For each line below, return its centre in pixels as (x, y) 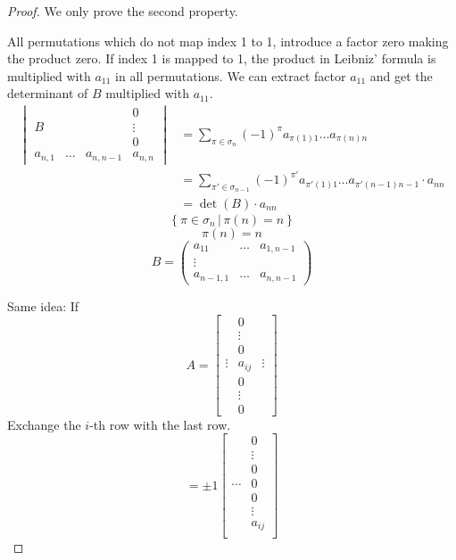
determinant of (48, 93)
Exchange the (44, 424)
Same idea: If (43, 305)
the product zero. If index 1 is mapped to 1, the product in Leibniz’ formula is (222, 58)
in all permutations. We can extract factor (231, 75)
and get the (401, 75)
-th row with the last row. (160, 424)
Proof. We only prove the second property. (123, 11)
